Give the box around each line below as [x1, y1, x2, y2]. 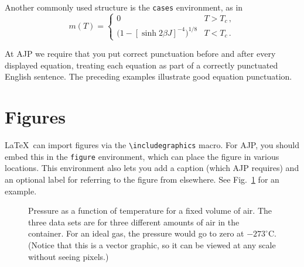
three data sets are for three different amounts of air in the [28, 215, 240, 228]
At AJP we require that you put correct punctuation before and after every [5, 47, 276, 60]
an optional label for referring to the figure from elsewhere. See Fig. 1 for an [5, 173, 279, 185]
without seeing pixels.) [28, 250, 109, 262]
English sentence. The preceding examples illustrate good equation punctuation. [5, 70, 292, 83]
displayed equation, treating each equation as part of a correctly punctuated [5, 59, 278, 71]
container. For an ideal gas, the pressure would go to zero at [28, 227, 244, 239]
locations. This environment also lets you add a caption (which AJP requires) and [5, 162, 299, 174]
